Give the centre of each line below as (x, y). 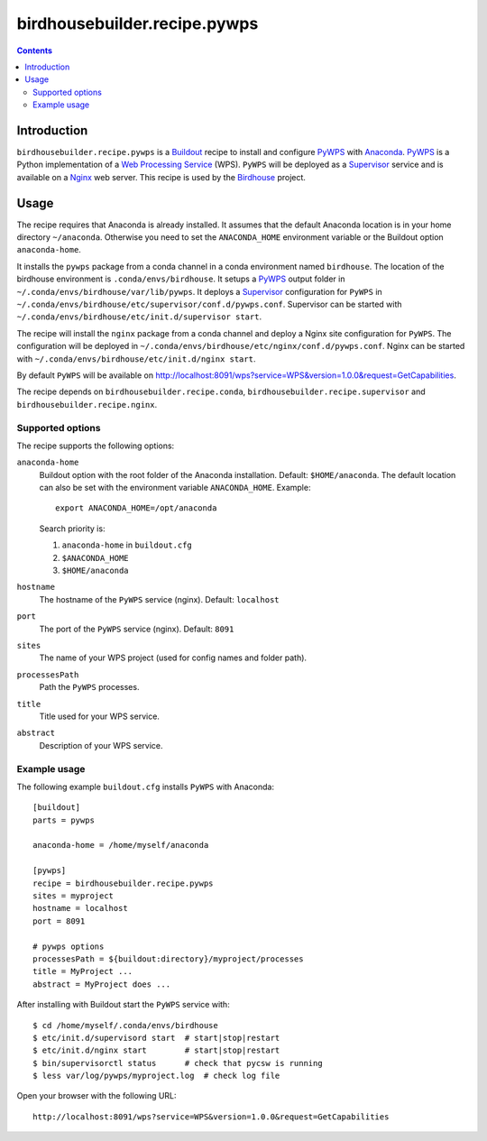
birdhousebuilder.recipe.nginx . (87, 404)
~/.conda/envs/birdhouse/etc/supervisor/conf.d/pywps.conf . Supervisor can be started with (209, 304)
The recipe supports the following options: (96, 446)
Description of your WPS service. (101, 745)
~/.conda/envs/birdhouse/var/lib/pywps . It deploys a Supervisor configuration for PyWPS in (199, 291)
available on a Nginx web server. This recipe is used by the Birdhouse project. (161, 177)
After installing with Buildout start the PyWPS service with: (123, 1005)
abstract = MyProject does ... (102, 984)
